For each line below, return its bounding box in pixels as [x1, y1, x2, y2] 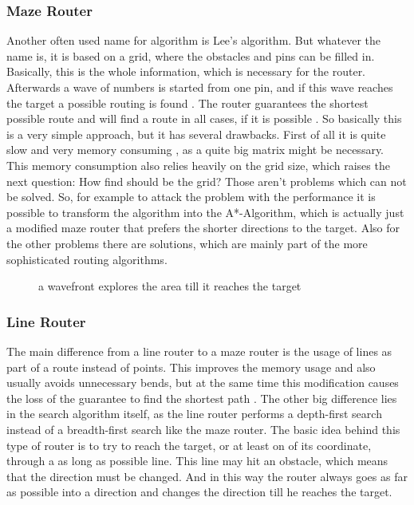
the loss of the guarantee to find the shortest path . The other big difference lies [6, 389, 397, 406]
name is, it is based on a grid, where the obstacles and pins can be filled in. [6, 47, 375, 64]
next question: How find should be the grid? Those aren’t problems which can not [6, 172, 407, 189]
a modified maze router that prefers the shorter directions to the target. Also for [6, 219, 400, 236]
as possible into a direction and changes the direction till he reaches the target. [6, 483, 392, 500]
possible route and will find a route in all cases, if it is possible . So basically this [6, 110, 402, 127]
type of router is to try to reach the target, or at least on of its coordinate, [6, 436, 372, 453]
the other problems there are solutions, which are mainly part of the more [6, 235, 368, 251]
